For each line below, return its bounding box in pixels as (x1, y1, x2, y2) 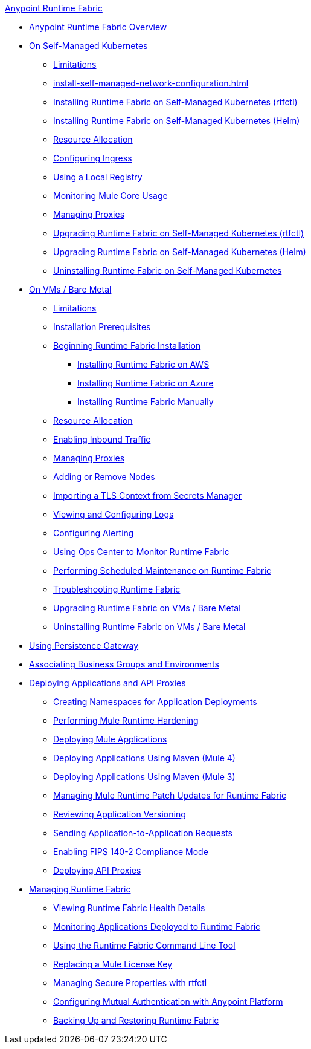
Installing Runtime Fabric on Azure (77, 378, 214, 388)
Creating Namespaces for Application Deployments (53, 697, 257, 707)
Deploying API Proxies (53, 865, 141, 875)
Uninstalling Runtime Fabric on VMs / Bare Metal (53, 622, 246, 632)
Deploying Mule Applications (53, 734, 167, 744)
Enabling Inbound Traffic (53, 434, 151, 444)
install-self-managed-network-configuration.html (53, 78, 249, 88)
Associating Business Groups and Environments (29, 659, 219, 669)
